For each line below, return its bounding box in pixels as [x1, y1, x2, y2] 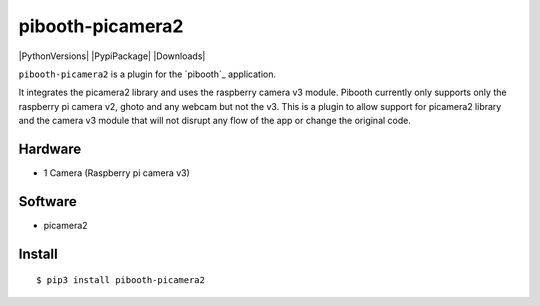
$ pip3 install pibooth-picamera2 [36, 275, 205, 286]
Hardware [18, 140, 82, 157]
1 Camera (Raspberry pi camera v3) [43, 167, 190, 179]
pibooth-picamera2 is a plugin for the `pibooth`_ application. [18, 68, 277, 80]
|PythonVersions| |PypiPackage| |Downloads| [18, 50, 206, 62]
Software [18, 193, 77, 210]
